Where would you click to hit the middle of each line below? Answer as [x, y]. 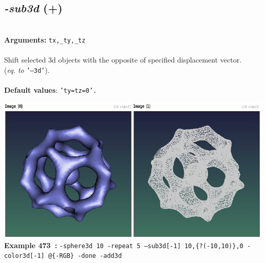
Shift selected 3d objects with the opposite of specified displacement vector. [123, 60]
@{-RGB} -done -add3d [85, 256]
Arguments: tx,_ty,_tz [45, 39]
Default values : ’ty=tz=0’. [51, 89]
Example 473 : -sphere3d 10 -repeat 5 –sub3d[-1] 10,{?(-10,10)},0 [124, 245]
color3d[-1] [24, 256]
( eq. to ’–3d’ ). [27, 69]
